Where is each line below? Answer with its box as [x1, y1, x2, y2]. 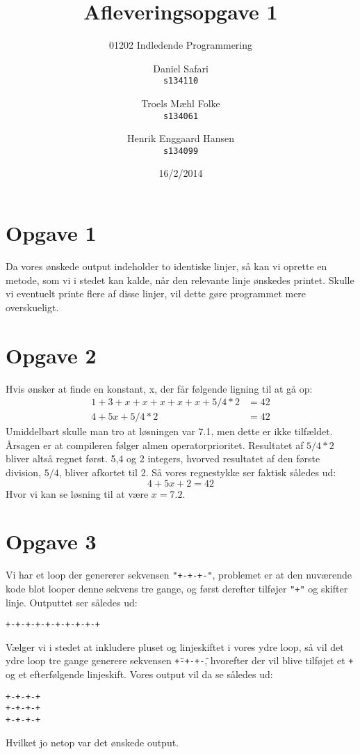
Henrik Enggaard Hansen [127, 131, 234, 146]
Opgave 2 [6, 340, 97, 369]
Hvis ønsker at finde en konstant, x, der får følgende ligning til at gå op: [6, 381, 313, 395]
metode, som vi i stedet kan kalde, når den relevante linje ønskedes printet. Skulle [6, 272, 354, 287]
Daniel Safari [153, 61, 208, 75]
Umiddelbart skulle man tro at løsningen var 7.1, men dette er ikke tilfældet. [6, 424, 333, 439]
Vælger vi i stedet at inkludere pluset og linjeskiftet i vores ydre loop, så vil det [6, 639, 344, 654]
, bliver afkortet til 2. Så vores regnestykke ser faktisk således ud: [58, 464, 336, 479]
